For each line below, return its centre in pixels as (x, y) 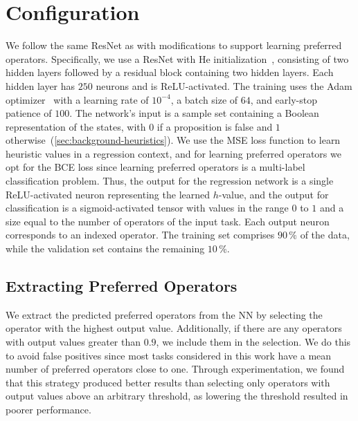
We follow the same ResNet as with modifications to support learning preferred (174, 45)
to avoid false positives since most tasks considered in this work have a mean (169, 355)
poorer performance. (48, 409)
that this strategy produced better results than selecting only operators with (168, 382)
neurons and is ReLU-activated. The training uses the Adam (224, 85)
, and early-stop (284, 99)
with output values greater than (73, 342)
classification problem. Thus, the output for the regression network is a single (170, 181)
